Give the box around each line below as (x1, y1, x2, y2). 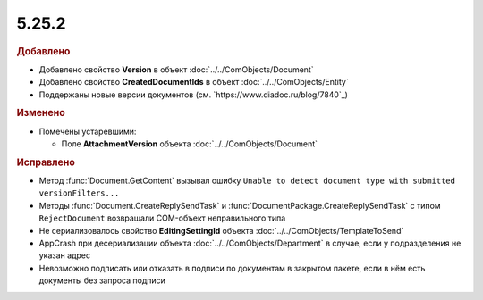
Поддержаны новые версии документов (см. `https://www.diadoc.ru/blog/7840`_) (38, 89, 349, 100)
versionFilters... (38, 188, 120, 198)
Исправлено (16, 156, 75, 169)
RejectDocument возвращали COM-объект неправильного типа (38, 212, 286, 223)
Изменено (16, 107, 66, 120)
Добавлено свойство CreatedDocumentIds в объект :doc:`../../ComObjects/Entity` (38, 77, 349, 87)
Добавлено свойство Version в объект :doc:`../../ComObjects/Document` (38, 63, 314, 75)
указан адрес (38, 250, 91, 261)
